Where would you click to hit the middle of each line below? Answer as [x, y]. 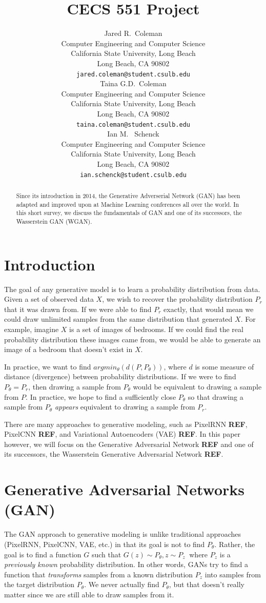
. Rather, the [235, 544]
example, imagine [32, 329]
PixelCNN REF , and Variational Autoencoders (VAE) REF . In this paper [122, 434]
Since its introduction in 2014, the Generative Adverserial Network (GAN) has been [128, 196]
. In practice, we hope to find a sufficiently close [101, 396]
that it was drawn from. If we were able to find [78, 309]
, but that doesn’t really [207, 584]
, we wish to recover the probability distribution [177, 299]
